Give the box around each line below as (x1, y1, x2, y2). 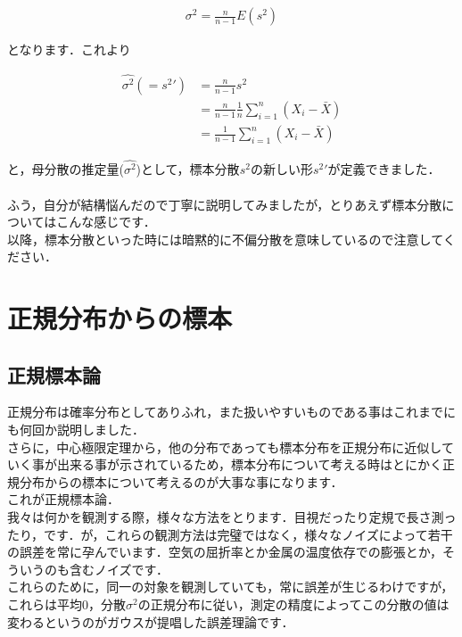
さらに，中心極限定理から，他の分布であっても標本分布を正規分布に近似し (7, 437, 441, 456)
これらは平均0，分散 (7, 594, 126, 613)
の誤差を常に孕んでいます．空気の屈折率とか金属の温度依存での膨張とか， (7, 542, 442, 561)
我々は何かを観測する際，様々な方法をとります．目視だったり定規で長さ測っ (7, 508, 457, 526)
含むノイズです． (69, 559, 169, 578)
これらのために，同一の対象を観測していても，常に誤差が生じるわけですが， (7, 577, 454, 596)
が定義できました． (327, 160, 441, 178)
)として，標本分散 (136, 160, 240, 178)
